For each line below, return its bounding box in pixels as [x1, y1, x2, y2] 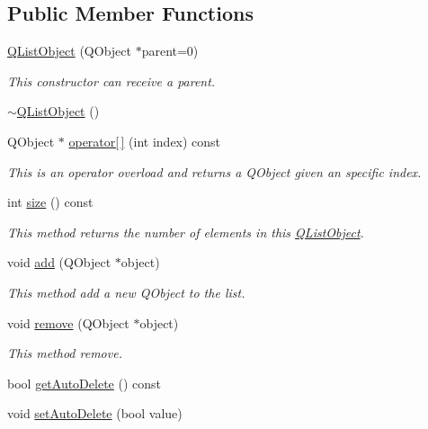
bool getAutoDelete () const [7, 373, 161, 392]
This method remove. [7, 344, 122, 362]
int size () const [7, 192, 94, 211]
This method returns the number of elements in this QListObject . [7, 222, 364, 241]
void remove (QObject [7, 313, 129, 332]
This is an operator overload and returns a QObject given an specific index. [7, 162, 422, 181]
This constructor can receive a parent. [7, 71, 216, 90]
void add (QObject [7, 253, 111, 272]
